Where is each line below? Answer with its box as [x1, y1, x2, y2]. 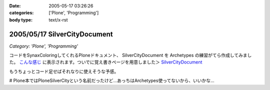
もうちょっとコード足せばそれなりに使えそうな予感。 [9, 68, 119, 74]
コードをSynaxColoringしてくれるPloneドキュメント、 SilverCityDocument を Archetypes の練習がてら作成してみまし [9, 52, 252, 58]
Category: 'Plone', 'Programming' [9, 43, 78, 49]
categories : [9, 10, 34, 16]
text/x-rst [48, 16, 68, 22]
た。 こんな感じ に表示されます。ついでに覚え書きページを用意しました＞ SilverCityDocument [9, 59, 202, 65]
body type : [9, 16, 32, 22]
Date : [9, 3, 21, 8]
